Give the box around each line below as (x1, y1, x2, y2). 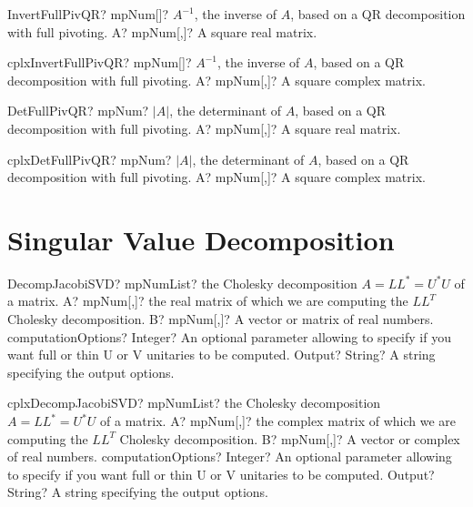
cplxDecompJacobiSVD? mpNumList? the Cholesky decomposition (7, 393, 381, 412)
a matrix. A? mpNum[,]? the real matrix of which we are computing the (7, 291, 408, 310)
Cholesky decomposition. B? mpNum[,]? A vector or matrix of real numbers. (7, 309, 434, 329)
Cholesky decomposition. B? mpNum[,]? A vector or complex (119, 429, 460, 448)
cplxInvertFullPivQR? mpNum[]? (7, 53, 192, 72)
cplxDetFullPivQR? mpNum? (7, 149, 172, 168)
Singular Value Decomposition (7, 220, 395, 258)
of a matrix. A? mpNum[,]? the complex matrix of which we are (100, 411, 457, 431)
